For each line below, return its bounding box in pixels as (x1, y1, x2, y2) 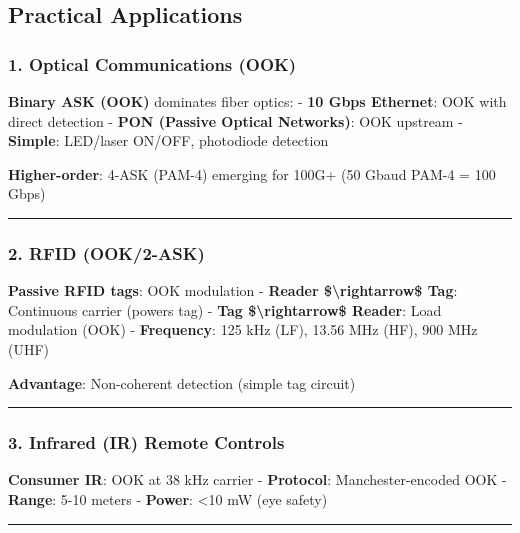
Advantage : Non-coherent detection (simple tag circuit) (8, 372, 356, 393)
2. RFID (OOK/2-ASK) (8, 240, 205, 265)
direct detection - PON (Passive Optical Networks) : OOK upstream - (8, 110, 463, 131)
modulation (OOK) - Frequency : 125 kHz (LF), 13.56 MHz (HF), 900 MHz (8, 319, 478, 340)
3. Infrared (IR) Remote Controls (8, 430, 285, 455)
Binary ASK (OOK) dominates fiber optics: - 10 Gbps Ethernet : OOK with (8, 91, 507, 111)
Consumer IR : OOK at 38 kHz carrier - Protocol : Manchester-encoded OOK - (8, 469, 507, 490)
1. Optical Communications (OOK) (8, 51, 297, 76)
